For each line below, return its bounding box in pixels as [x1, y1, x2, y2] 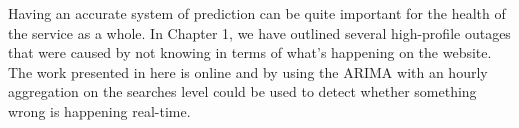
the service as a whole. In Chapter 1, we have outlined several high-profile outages [8, 22, 511, 43]
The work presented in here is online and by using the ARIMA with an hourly [8, 61, 488, 82]
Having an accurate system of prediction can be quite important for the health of [8, 3, 506, 23]
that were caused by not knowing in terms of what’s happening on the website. [8, 42, 492, 63]
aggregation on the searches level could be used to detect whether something [8, 81, 477, 102]
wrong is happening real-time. [8, 100, 191, 121]
